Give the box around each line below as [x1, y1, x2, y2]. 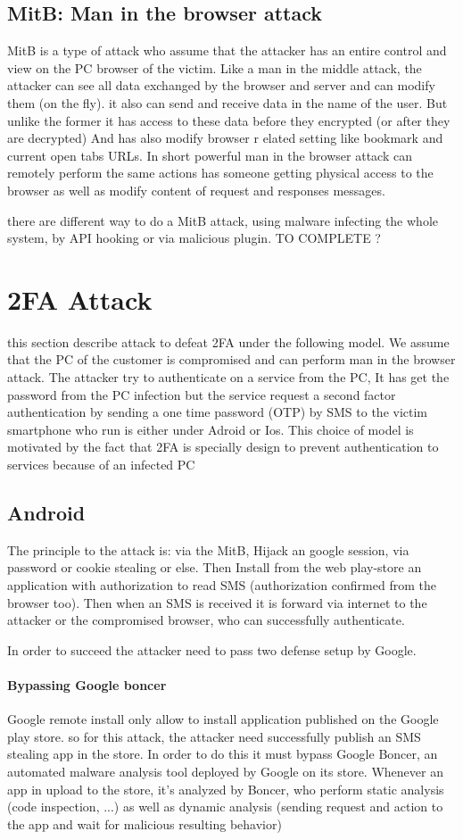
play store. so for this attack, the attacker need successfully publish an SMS [7, 727, 421, 745]
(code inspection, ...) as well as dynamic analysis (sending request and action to [7, 797, 443, 816]
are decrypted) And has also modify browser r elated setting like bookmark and [7, 129, 443, 147]
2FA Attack [7, 280, 153, 317]
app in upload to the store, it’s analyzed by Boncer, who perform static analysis [7, 779, 444, 798]
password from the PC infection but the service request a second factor [7, 385, 396, 403]
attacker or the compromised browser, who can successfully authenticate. [7, 611, 405, 629]
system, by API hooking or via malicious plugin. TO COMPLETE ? [7, 229, 381, 247]
